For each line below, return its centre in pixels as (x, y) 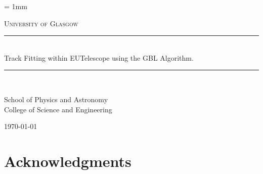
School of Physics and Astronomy (56, 99)
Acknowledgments (68, 161)
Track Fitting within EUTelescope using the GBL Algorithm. (99, 57)
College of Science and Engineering (58, 109)
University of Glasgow (41, 23)
